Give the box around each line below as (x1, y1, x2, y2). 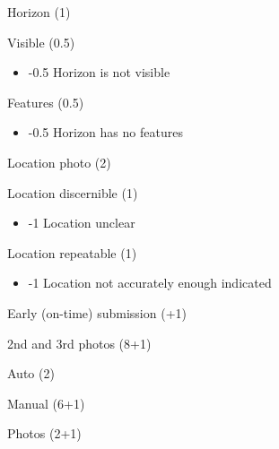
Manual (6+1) (7, 393, 85, 412)
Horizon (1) (7, 3, 71, 21)
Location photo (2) (7, 152, 111, 171)
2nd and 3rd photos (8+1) (7, 333, 152, 352)
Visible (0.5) (7, 32, 75, 51)
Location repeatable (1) (7, 243, 137, 262)
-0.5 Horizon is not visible (28, 63, 170, 82)
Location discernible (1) (7, 183, 138, 202)
